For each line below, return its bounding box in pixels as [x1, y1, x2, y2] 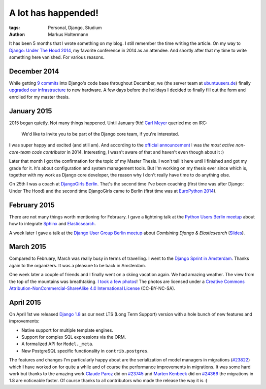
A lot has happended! [9, 7, 99, 18]
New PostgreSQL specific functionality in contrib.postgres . [21, 348, 149, 354]
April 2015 [9, 298, 41, 307]
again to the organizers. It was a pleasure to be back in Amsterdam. [9, 262, 146, 268]
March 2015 [9, 243, 46, 251]
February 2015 [9, 201, 55, 209]
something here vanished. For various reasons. [9, 54, 104, 60]
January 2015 [9, 106, 52, 115]
